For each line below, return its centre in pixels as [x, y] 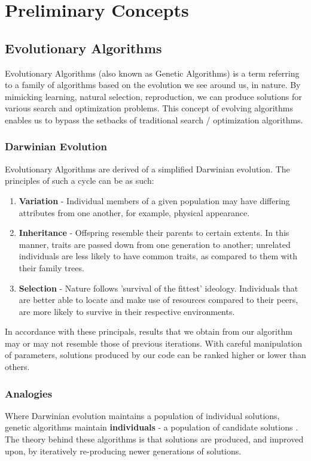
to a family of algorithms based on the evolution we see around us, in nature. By [153, 85]
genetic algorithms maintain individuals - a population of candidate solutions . [152, 427]
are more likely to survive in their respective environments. [127, 311]
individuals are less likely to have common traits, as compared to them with [158, 256]
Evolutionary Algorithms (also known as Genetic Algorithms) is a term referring [152, 73]
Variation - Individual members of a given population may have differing [154, 200]
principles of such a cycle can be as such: [80, 181]
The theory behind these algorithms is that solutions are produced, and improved [154, 439]
